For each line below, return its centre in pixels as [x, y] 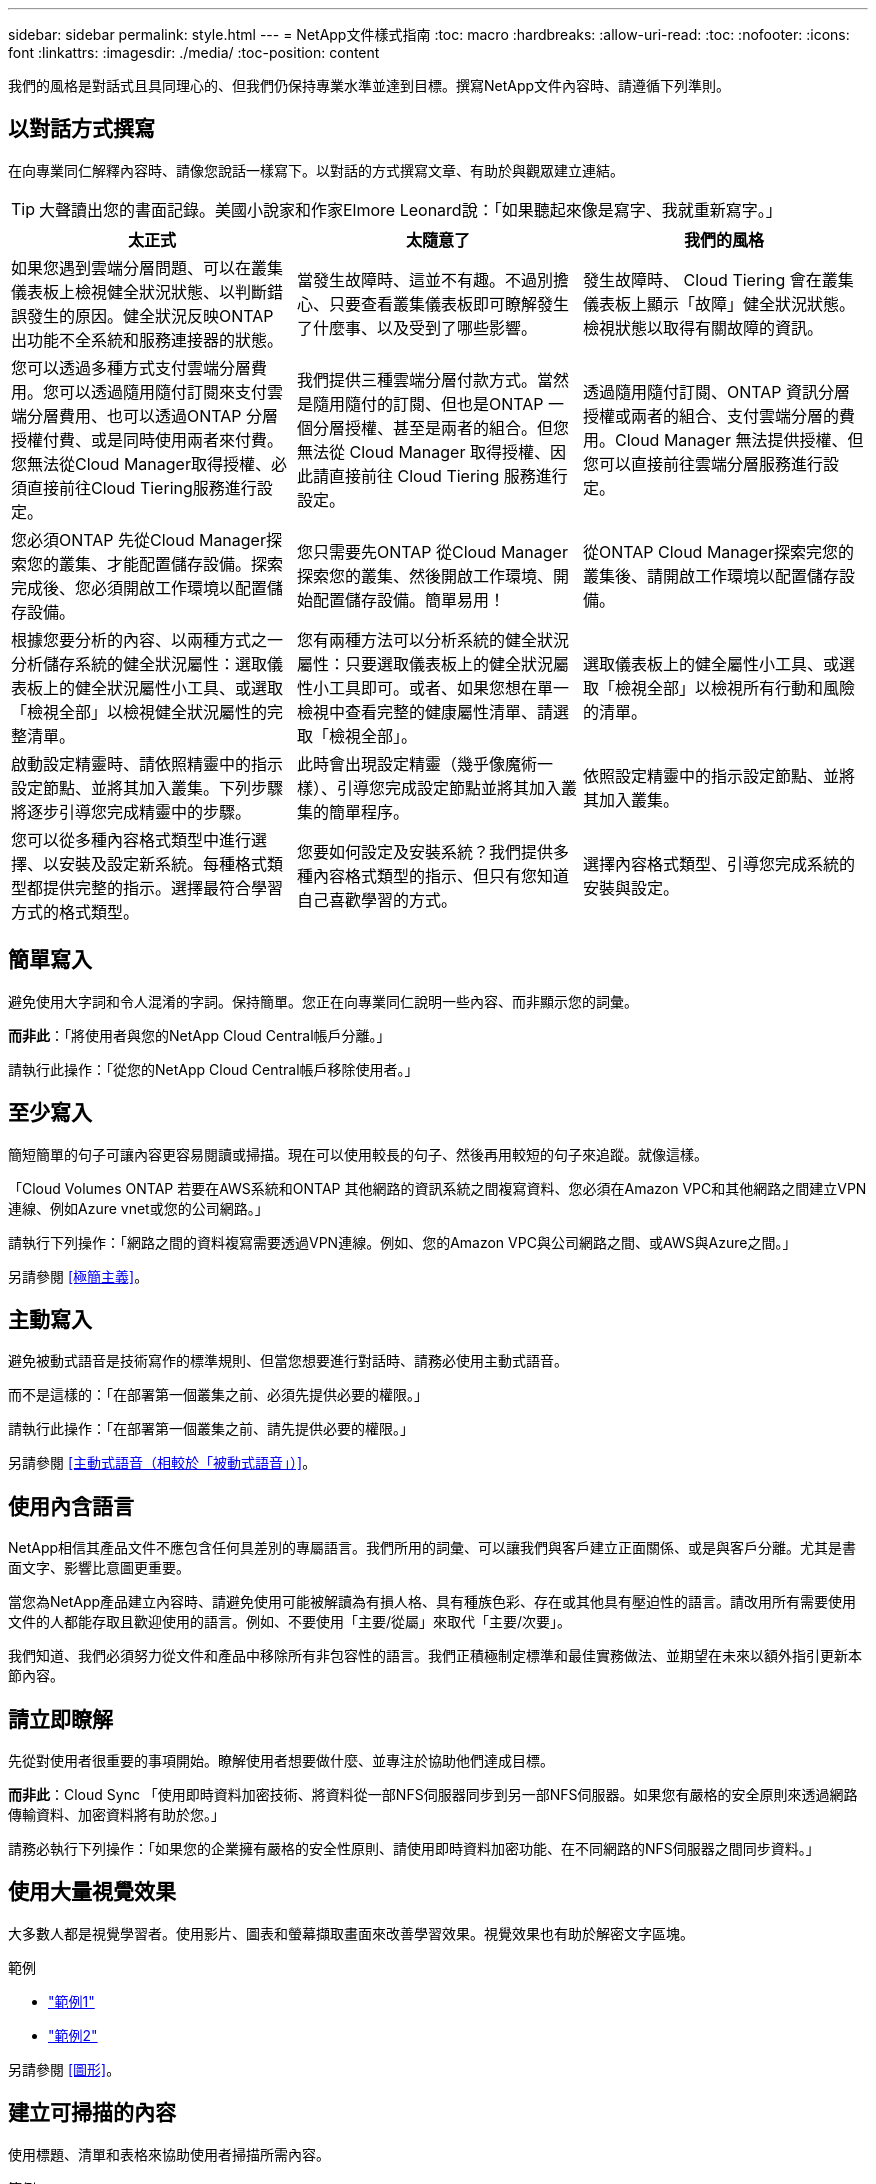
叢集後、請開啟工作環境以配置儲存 [710, 575]
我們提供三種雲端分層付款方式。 [416, 379]
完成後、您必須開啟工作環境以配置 [139, 587]
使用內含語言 [71, 1506]
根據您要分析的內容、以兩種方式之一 [147, 639]
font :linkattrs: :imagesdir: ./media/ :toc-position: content [194, 52]
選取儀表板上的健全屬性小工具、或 [710, 663]
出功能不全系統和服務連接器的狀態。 [147, 339]
